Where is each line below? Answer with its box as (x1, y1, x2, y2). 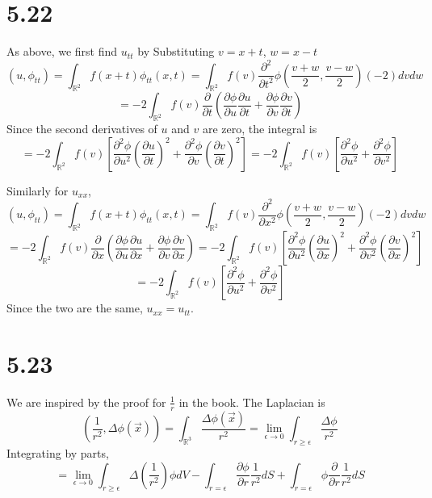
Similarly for (6, 182, 69, 199)
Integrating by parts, (6, 445, 109, 462)
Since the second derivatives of (6, 120, 157, 137)
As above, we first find (6, 43, 118, 60)
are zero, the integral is (202, 120, 317, 137)
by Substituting (137, 43, 215, 60)
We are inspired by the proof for (6, 393, 166, 410)
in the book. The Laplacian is (178, 393, 325, 410)
